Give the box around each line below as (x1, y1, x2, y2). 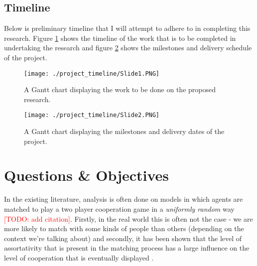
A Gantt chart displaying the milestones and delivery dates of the (24, 126, 225, 136)
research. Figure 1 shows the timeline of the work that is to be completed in (4, 32, 236, 43)
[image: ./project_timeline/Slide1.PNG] (24, 70, 160, 77)
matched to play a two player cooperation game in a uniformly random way (4, 203, 235, 214)
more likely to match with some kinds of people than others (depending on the (4, 223, 244, 234)
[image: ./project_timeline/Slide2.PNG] (24, 112, 160, 119)
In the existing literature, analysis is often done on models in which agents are (4, 194, 243, 204)
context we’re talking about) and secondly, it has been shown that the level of (4, 233, 242, 243)
